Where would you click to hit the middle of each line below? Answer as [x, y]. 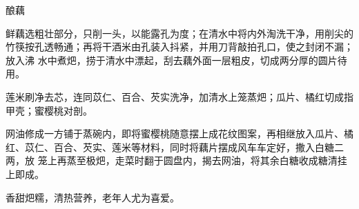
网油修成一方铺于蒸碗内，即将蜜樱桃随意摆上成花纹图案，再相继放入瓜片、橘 [179, 133]
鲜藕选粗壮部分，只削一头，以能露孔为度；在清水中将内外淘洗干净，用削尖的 [179, 33]
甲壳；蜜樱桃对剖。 [49, 110]
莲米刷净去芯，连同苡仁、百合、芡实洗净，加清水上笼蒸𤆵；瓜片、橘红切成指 [179, 96]
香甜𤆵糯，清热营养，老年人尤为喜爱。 [93, 197]
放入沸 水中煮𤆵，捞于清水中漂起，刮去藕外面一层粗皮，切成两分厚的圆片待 [176, 60]
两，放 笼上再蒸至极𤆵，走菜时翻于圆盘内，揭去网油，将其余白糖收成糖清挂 [176, 160]
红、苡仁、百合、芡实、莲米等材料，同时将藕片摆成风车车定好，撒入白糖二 [175, 147]
